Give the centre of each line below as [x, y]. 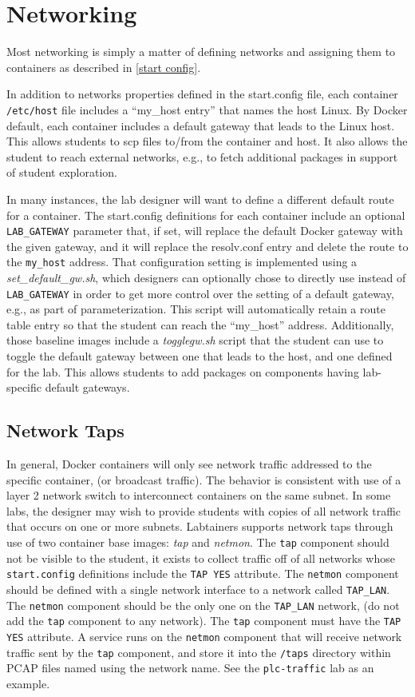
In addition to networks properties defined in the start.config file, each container [202, 94]
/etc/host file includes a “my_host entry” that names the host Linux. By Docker [207, 109]
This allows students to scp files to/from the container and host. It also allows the [207, 141]
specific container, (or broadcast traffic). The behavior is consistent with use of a [204, 479]
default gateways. [87, 387]
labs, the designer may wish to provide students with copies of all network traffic [204, 510]
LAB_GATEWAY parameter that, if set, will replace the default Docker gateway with [205, 231]
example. [28, 683]
